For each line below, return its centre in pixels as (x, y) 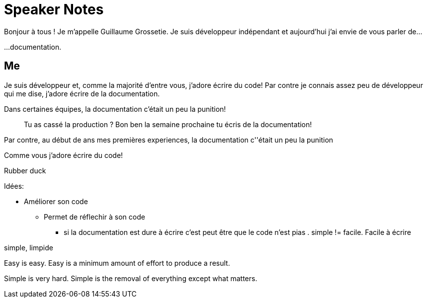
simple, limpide (29, 247)
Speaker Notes (54, 9)
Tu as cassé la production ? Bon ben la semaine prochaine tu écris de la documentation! (168, 124)
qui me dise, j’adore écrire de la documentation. (82, 93)
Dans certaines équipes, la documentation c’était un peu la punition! (115, 109)
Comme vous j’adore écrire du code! (64, 155)
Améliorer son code (56, 201)
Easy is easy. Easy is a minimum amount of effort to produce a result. (117, 263)
